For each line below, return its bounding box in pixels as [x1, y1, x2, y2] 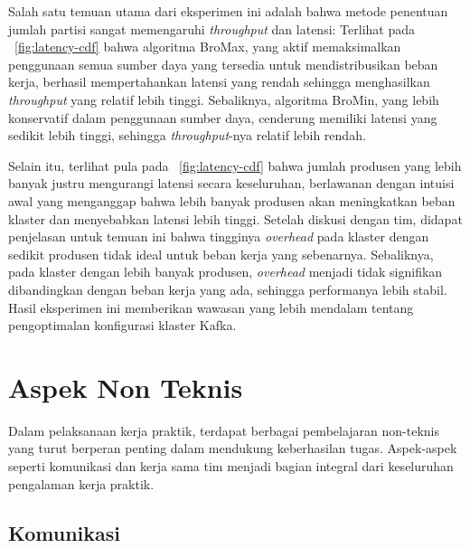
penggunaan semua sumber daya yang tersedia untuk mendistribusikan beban [8, 54, 438, 73]
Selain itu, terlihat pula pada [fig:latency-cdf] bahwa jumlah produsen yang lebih [8, 156, 462, 175]
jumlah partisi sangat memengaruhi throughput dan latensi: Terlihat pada [8, 19, 415, 38]
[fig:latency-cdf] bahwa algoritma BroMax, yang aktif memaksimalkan [14, 37, 401, 56]
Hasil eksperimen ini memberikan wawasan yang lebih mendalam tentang [8, 298, 414, 317]
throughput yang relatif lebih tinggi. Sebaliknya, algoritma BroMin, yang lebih [8, 90, 439, 109]
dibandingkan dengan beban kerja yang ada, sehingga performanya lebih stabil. [8, 279, 447, 298]
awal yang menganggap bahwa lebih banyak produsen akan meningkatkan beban [8, 191, 456, 210]
